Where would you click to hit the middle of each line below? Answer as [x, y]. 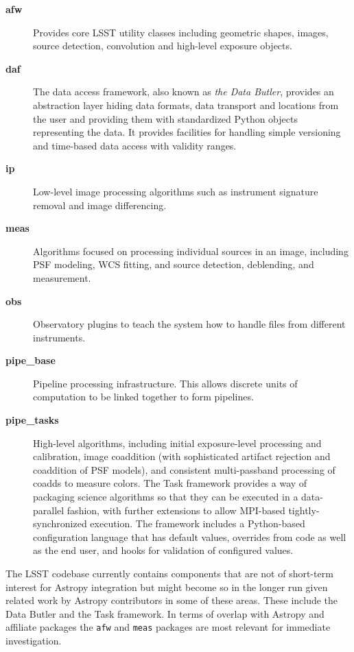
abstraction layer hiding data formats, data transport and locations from [186, 105]
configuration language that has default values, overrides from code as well [190, 536]
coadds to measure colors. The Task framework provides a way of [170, 483]
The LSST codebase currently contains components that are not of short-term [169, 573]
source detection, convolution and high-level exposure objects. [163, 46]
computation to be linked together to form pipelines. [143, 397]
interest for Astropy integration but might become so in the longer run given [167, 587]
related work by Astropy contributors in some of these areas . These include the [172, 600]
